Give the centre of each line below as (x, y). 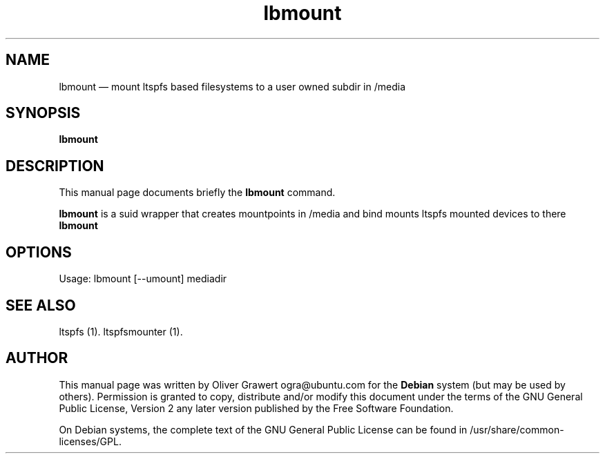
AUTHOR (37, 358)
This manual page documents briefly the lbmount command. (197, 193)
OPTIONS (39, 252)
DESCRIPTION (55, 166)
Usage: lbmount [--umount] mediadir (143, 279)
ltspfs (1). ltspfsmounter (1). (121, 331)
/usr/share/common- (517, 429)
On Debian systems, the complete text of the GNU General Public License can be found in (263, 429)
